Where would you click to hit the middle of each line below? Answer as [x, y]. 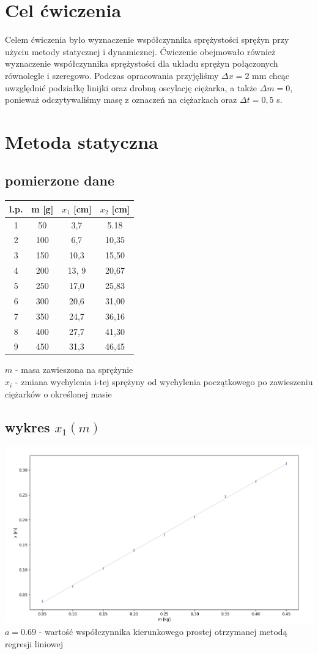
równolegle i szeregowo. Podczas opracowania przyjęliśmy [112, 75]
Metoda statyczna [82, 141]
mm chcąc [271, 75]
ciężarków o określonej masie [58, 393]
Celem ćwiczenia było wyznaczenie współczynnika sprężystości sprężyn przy [147, 39]
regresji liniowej [34, 643]
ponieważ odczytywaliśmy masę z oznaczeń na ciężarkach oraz [121, 100]
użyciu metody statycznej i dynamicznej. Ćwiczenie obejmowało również [140, 51]
